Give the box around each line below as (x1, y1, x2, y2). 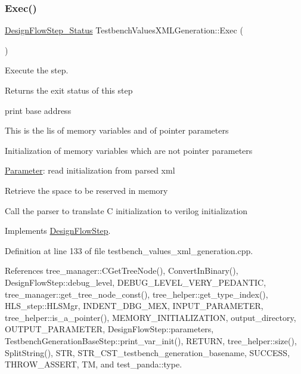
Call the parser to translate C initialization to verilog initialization (5, 204, 248, 217)
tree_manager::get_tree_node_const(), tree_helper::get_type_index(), (5, 288, 268, 300)
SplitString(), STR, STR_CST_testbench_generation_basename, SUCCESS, (5, 346, 290, 358)
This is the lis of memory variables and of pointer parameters (5, 124, 229, 137)
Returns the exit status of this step (5, 84, 133, 96)
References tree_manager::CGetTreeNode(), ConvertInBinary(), (5, 264, 238, 277)
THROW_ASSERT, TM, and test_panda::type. (5, 358, 182, 370)
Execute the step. (5, 64, 69, 76)
